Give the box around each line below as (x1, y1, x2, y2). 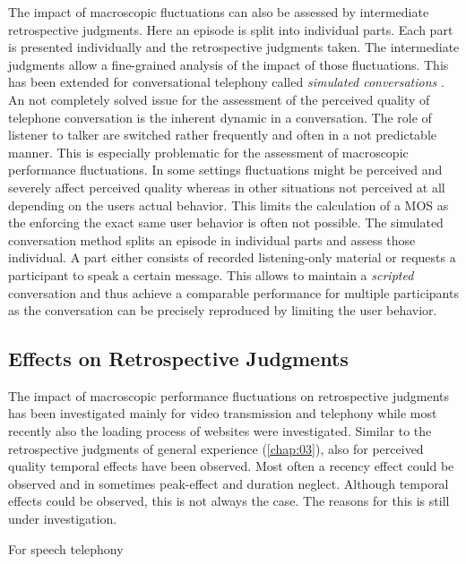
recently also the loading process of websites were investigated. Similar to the (8, 422, 432, 440)
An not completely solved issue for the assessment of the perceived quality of (8, 90, 430, 108)
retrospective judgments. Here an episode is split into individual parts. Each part (8, 20, 453, 38)
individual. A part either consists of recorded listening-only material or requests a (8, 248, 456, 267)
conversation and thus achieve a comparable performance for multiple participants (8, 283, 459, 302)
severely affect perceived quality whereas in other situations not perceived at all (8, 177, 445, 196)
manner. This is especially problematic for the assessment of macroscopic (8, 142, 409, 161)
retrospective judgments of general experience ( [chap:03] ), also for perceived (8, 439, 424, 457)
